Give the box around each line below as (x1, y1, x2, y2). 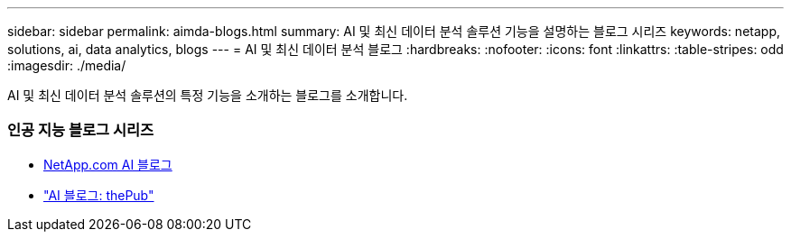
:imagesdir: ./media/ (7, 58, 126, 73)
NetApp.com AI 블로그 (43, 156, 172, 172)
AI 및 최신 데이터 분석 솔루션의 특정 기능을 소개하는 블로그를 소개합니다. (7, 87, 408, 103)
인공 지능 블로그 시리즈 (7, 121, 154, 140)
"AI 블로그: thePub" (43, 187, 154, 203)
